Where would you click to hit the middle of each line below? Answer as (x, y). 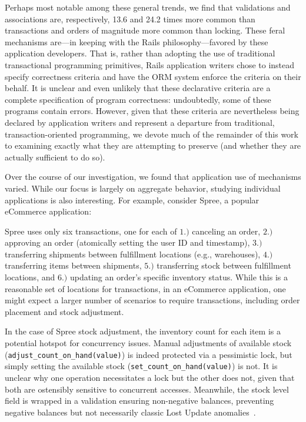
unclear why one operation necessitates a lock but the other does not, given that (150, 377)
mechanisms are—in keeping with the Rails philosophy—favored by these (137, 41)
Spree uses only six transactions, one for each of (91, 231)
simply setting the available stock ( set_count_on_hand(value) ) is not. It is (141, 366)
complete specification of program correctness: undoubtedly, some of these (138, 99)
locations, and (30, 277)
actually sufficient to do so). (55, 157)
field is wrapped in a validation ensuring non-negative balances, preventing (139, 401)
